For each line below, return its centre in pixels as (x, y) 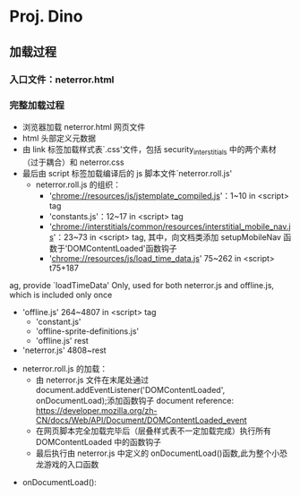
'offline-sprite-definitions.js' (87, 331)
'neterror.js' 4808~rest (64, 350)
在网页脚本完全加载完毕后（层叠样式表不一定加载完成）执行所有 (153, 431)
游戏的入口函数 (71, 464)
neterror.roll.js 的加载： (65, 368)
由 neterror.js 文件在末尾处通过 (92, 380)
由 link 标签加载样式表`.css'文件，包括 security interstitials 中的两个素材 (149, 150)
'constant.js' (59, 321)
